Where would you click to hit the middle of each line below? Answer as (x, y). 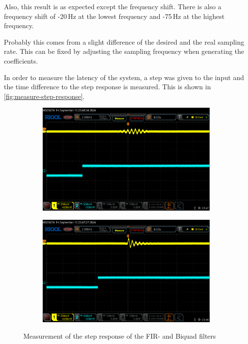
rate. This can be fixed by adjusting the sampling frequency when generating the (124, 51)
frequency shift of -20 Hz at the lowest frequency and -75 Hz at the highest (114, 16)
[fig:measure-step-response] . (44, 96)
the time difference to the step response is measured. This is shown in (107, 87)
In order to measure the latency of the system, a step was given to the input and (124, 77)
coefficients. (21, 60)
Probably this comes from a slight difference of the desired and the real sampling (124, 41)
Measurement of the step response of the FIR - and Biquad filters (120, 336)
